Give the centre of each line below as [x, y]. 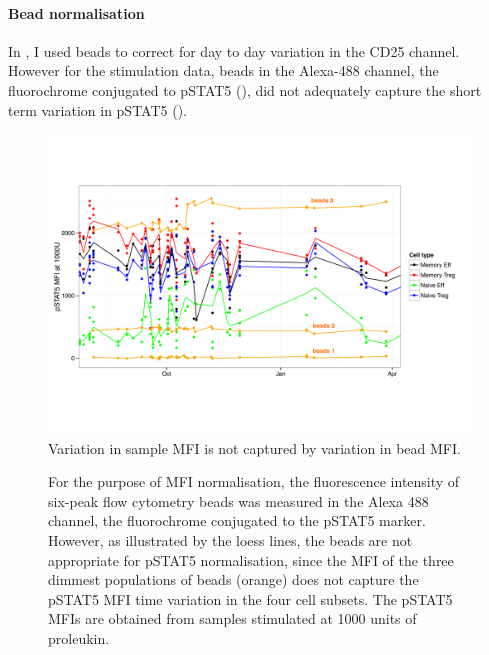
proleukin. [79, 637]
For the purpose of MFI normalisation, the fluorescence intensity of [254, 481]
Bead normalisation [76, 12]
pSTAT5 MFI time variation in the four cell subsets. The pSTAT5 [250, 598]
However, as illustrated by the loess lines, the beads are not [230, 539]
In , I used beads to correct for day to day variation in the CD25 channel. [234, 50]
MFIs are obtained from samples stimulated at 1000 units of [232, 618]
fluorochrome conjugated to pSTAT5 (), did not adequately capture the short [245, 89]
